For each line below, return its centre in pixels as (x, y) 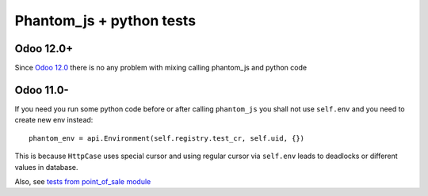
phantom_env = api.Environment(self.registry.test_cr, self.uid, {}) (167, 138)
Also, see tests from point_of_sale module (83, 181)
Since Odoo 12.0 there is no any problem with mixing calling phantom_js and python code (161, 68)
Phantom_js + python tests (105, 21)
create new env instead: (54, 120)
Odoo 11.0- (42, 90)
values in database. (46, 167)
